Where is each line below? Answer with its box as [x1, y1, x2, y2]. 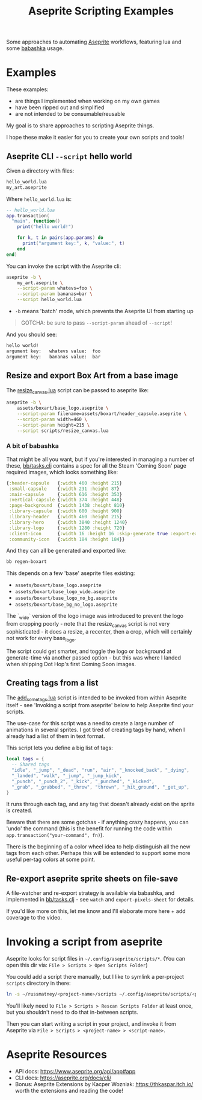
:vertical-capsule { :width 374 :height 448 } [8, 497, 122, 503]
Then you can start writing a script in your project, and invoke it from [6, 1020, 176, 1028]
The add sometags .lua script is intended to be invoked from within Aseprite [6, 694, 187, 702]
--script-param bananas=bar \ [17, 291, 93, 297]
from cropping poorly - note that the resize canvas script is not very [6, 620, 170, 629]
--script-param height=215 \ [17, 422, 90, 428]
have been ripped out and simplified [14, 104, 105, 111]
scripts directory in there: [6, 979, 71, 987]
